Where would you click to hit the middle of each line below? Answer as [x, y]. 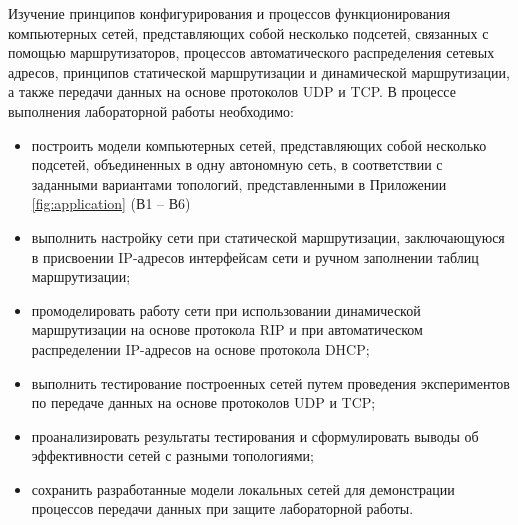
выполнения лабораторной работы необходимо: [151, 110]
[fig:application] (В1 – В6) [111, 203]
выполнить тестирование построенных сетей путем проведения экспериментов [270, 382]
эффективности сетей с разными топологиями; [172, 455]
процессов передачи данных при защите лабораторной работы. [222, 508]
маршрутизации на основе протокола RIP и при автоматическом [227, 329]
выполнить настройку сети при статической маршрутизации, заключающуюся [268, 236]
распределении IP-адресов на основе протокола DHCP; [200, 348]
